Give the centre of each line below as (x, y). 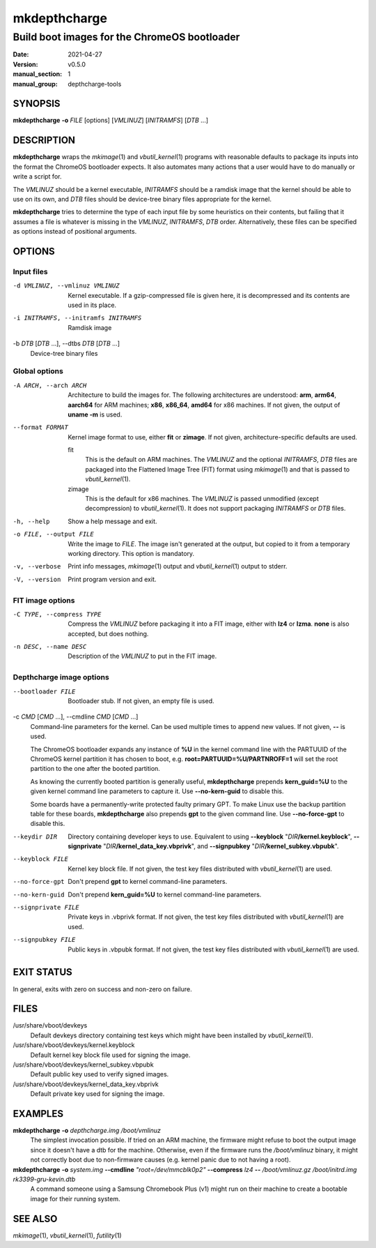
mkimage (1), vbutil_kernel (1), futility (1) (67, 1235)
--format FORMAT (41, 428)
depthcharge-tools (95, 84)
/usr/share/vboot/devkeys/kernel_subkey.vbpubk (83, 1065)
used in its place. (92, 305)
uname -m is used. (95, 414)
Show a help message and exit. (112, 521)
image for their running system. (76, 1198)
